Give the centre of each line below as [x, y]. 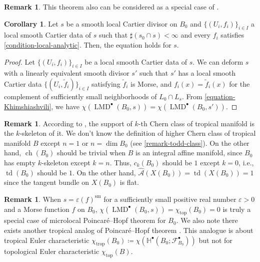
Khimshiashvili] [28, 106]
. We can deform [218, 61]
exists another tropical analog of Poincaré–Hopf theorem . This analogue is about [129, 230]
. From [192, 96]
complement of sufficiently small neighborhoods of [80, 96]
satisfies [232, 35]
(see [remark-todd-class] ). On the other [190, 143]
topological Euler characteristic [52, 251]
